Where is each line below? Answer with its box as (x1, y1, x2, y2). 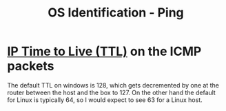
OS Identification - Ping (48, 5, 184, 21)
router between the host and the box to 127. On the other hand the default (7, 88, 216, 97)
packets (7, 59, 54, 74)
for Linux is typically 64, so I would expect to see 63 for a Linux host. (7, 95, 203, 104)
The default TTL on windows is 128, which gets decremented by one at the (7, 81, 219, 89)
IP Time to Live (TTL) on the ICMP (7, 43, 202, 59)
